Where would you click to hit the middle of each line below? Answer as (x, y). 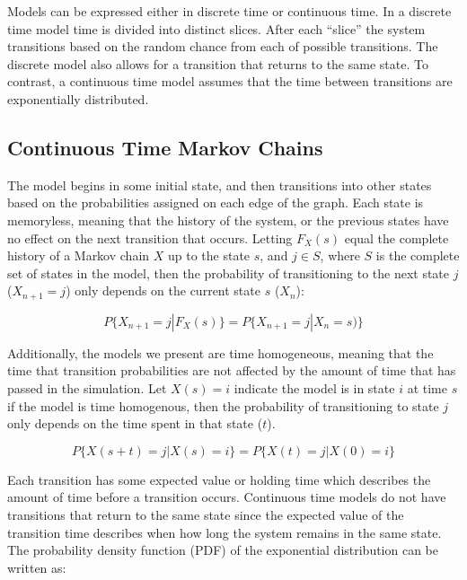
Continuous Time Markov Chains (165, 147)
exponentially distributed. (78, 98)
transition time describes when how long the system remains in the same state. (225, 532)
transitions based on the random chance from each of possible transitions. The (223, 46)
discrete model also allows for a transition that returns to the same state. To (218, 63)
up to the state (209, 255)
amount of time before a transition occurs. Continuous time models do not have (227, 497)
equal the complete (397, 237)
